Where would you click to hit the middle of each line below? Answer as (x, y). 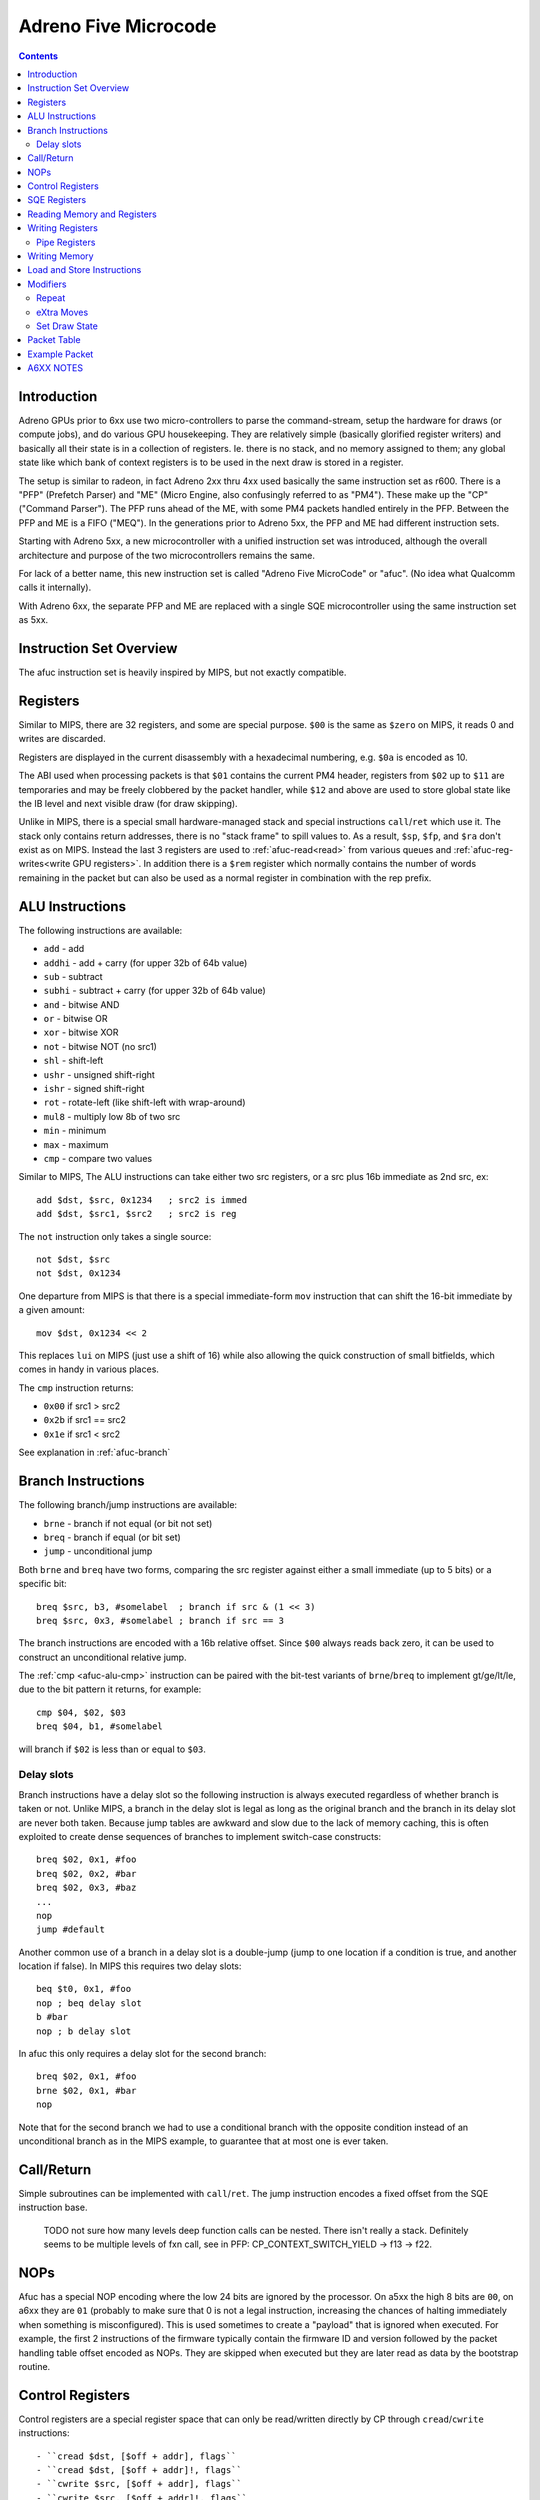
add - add (64, 949)
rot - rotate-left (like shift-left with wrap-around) (144, 1102)
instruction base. (53, 2207)
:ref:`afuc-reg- (483, 850)
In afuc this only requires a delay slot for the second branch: (142, 2054)
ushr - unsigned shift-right (99, 1074)
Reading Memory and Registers (92, 214)
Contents (38, 56)
